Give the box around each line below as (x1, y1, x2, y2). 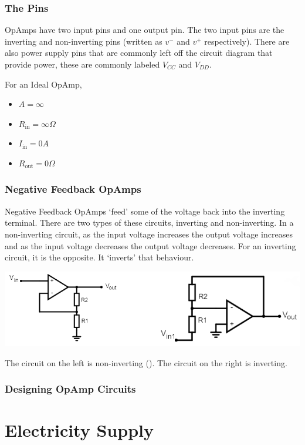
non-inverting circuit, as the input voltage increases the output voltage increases (5, 227, 293, 240)
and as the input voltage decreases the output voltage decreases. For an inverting (5, 239, 296, 252)
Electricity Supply (5, 418, 154, 442)
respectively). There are (204, 35, 290, 47)
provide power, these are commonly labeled (5, 58, 160, 70)
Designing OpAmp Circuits (5, 382, 136, 396)
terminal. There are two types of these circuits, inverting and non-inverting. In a (5, 216, 294, 229)
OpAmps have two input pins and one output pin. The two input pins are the (5, 24, 284, 36)
